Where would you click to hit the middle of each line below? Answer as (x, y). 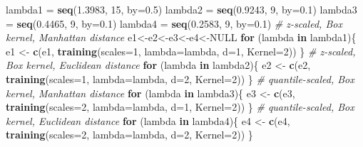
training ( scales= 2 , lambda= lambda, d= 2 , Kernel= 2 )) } (129, 135)
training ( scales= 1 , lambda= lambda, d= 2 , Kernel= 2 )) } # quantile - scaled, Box (180, 78)
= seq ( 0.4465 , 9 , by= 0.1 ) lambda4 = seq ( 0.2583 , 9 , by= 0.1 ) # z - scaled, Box (174, 23)
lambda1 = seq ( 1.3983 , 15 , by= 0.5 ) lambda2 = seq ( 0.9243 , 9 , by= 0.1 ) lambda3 (181, 9)
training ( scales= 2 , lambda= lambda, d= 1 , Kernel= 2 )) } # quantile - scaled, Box (180, 107)
